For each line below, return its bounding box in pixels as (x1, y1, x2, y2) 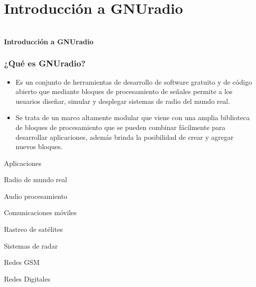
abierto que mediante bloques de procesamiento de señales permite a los (15, 86, 233, 96)
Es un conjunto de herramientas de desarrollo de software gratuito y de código (15, 76, 252, 87)
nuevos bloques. (15, 141, 63, 152)
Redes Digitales (4, 273, 51, 284)
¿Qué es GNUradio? (4, 57, 86, 69)
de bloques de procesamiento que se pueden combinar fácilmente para (15, 122, 225, 132)
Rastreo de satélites (4, 224, 63, 234)
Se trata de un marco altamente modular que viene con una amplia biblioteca (15, 112, 250, 123)
